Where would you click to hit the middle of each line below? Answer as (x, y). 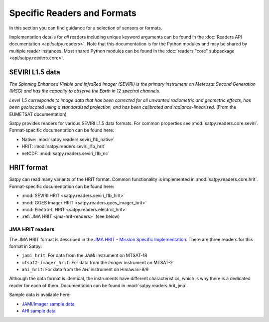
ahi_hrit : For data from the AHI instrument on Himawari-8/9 (85, 270)
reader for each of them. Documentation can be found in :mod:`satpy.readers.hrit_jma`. (99, 285)
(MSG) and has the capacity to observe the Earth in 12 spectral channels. (85, 91)
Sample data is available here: (40, 295)
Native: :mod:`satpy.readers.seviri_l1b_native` (68, 139)
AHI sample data (39, 311)
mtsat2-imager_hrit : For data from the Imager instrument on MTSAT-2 (97, 262)
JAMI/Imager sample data (48, 304)
